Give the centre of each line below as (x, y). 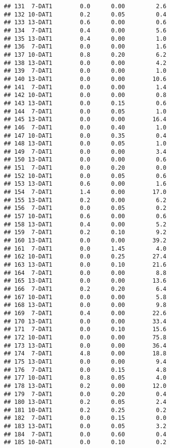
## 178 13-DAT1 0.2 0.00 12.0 (85, 386)
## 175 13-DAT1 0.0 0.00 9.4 (85, 361)
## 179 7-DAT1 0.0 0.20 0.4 (85, 394)
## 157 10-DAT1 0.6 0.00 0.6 (85, 216)
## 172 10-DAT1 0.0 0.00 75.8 (85, 337)
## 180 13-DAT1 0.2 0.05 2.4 (85, 402)
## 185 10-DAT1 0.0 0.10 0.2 (85, 442)
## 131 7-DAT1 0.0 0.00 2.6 (85, 6)
